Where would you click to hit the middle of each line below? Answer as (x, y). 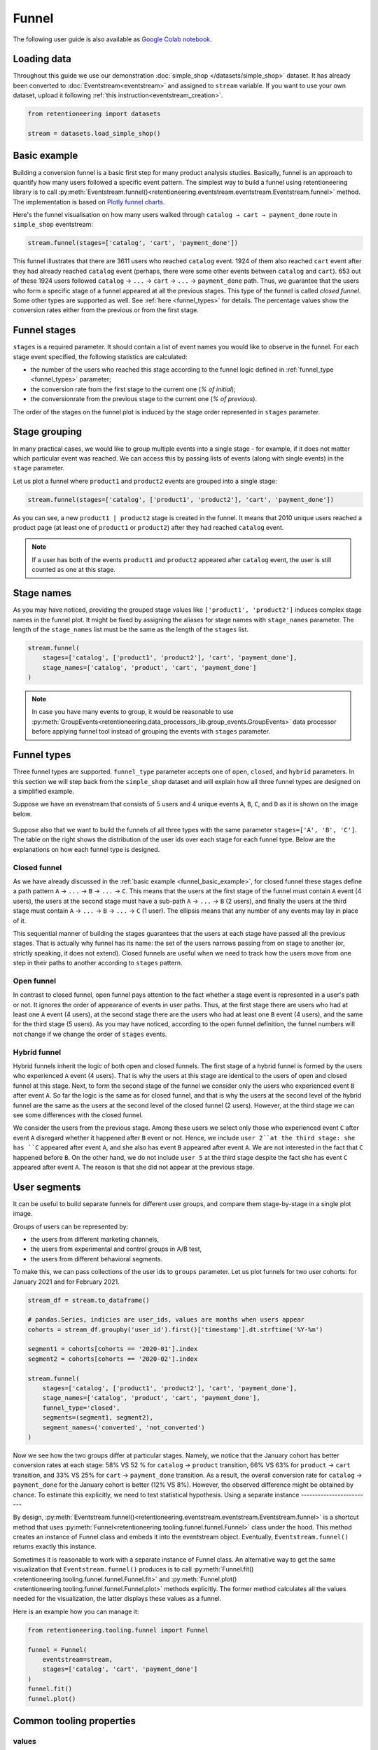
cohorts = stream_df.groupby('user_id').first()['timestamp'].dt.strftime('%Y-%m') (175, 1329)
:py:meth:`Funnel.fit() (224, 1569)
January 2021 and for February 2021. (66, 1282)
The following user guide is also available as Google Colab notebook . (113, 39)
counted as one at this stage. (73, 570)
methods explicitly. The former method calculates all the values (255, 1589)
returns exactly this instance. (55, 1546)
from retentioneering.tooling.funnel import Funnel (118, 1630)
